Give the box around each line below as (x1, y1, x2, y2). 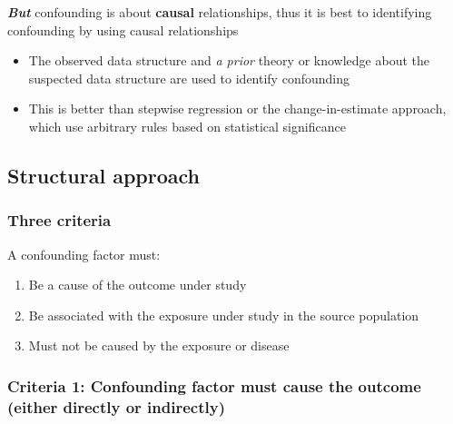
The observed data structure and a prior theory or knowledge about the (28, 51, 429, 70)
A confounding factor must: (7, 244, 161, 263)
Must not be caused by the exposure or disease (28, 336, 290, 355)
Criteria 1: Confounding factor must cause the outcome (7, 374, 421, 397)
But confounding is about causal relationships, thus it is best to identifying (7, 3, 432, 21)
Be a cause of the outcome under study (28, 275, 247, 294)
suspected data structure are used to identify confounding (28, 68, 350, 87)
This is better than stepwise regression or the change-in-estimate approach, (28, 99, 447, 118)
